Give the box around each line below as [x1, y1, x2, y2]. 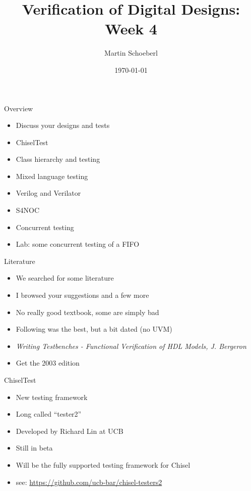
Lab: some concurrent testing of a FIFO [16, 239, 140, 249]
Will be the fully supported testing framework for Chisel [16, 459, 191, 470]
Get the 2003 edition [16, 358, 80, 368]
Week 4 [105, 18, 157, 39]
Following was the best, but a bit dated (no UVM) [16, 324, 172, 334]
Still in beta [16, 442, 53, 453]
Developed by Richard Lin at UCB [16, 425, 123, 436]
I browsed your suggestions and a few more [16, 290, 149, 300]
